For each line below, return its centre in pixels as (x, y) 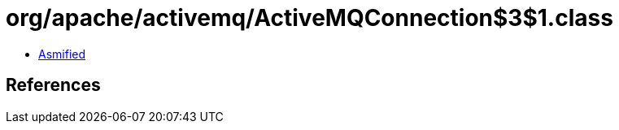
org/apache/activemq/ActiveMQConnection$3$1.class (309, 18)
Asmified (62, 54)
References (53, 85)
